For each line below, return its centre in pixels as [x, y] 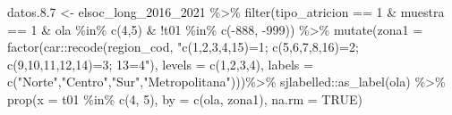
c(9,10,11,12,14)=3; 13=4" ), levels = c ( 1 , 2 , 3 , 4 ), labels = [160, 64]
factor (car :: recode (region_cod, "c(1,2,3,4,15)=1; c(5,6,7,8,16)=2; [183, 47]
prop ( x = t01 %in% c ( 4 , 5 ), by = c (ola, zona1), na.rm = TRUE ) [185, 99]
